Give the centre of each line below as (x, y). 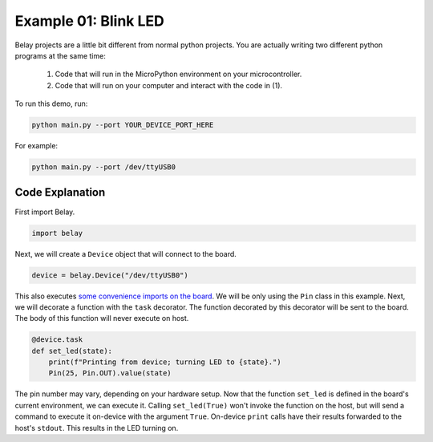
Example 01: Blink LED (89, 21)
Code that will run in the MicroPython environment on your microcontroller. (178, 74)
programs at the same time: (60, 55)
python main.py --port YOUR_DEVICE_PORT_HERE (123, 125)
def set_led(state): (72, 351)
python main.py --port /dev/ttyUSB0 (104, 167)
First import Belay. (45, 212)
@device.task (57, 340)
